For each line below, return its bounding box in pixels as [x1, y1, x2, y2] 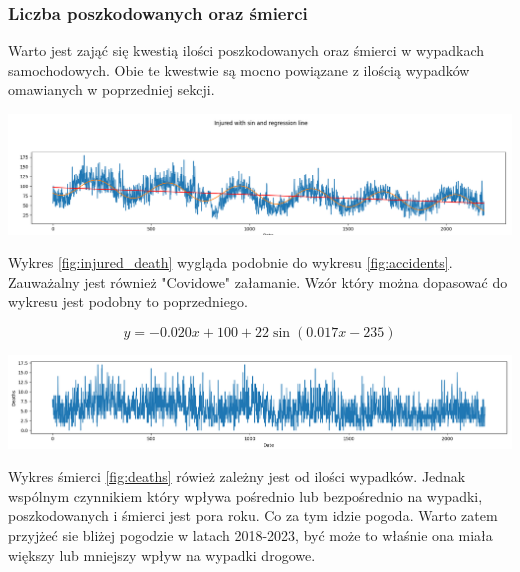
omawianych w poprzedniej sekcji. [8, 79, 215, 100]
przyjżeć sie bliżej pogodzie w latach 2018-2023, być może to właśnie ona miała [8, 524, 493, 545]
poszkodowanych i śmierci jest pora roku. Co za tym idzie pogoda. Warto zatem [8, 505, 498, 526]
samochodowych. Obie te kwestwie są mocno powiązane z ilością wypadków [8, 59, 470, 80]
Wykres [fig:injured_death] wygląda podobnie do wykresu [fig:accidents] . [8, 252, 453, 273]
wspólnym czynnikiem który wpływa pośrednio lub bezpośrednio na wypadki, [8, 485, 483, 506]
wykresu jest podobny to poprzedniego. [8, 291, 248, 312]
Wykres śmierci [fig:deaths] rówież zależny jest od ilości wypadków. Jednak [8, 466, 466, 487]
